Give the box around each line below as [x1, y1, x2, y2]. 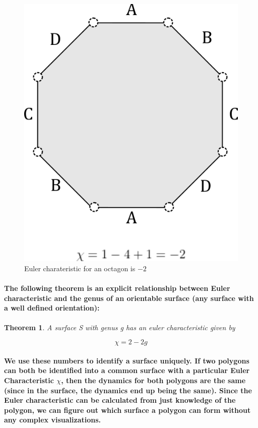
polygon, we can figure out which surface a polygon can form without [4, 404, 251, 415]
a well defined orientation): [4, 302, 100, 313]
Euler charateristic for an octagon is [24, 263, 136, 273]
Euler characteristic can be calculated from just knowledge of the [4, 395, 236, 405]
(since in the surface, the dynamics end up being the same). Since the [4, 385, 252, 395]
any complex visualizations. [4, 414, 101, 425]
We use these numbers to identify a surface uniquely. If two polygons [4, 355, 249, 365]
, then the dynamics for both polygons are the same [61, 375, 246, 385]
